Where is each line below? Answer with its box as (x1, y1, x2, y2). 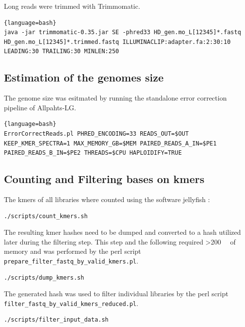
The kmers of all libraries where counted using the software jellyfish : (4, 194, 210, 204)
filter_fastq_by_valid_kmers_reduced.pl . (4, 298, 138, 308)
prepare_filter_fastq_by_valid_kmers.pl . (4, 255, 138, 266)
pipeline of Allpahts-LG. (4, 102, 76, 112)
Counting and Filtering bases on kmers (4, 171, 205, 186)
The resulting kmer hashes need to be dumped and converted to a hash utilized (4, 227, 241, 237)
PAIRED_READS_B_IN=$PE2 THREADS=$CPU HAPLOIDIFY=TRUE (4, 149, 182, 157)
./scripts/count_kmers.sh (4, 212, 88, 220)
